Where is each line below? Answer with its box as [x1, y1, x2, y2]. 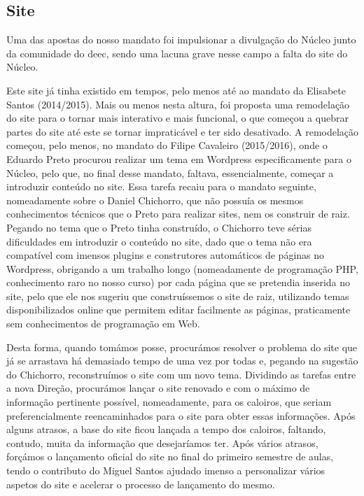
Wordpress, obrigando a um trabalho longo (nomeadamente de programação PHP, [6, 261, 358, 276]
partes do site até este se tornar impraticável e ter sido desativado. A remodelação [6, 124, 359, 139]
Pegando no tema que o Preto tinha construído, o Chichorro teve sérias [6, 220, 311, 234]
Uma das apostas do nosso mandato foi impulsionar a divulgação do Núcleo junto [6, 32, 356, 47]
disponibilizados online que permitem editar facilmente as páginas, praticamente [6, 302, 351, 317]
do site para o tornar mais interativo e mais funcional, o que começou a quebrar [6, 111, 349, 125]
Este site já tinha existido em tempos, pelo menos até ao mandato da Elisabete [6, 83, 346, 97]
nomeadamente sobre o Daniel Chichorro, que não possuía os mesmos [6, 192, 304, 207]
